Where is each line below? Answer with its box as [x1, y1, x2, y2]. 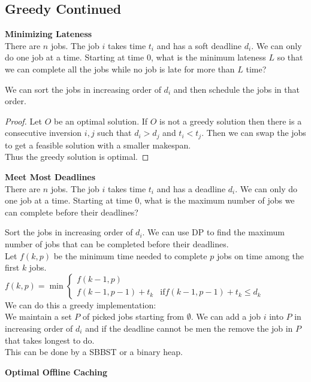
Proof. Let [5, 114, 42, 127]
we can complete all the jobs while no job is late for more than [5, 62, 235, 75]
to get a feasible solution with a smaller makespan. [5, 138, 191, 151]
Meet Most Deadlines [5, 171, 96, 183]
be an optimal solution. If [53, 114, 148, 127]
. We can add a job [191, 310, 261, 323]
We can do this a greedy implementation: [5, 298, 156, 311]
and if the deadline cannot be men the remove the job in [85, 322, 293, 334]
